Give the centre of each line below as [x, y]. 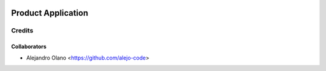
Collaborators [29, 47]
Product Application [50, 13]
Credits [22, 31]
